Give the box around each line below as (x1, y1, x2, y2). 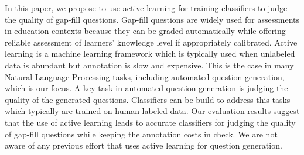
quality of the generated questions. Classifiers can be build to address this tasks (5, 93, 291, 105)
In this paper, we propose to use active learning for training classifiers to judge (5, 2, 288, 13)
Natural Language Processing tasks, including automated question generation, (5, 70, 285, 82)
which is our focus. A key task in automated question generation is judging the (5, 82, 288, 94)
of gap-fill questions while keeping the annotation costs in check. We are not (5, 128, 278, 140)
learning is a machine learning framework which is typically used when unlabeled (5, 47, 295, 60)
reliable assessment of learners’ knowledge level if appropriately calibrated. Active (5, 36, 298, 48)
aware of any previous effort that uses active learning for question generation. (5, 139, 282, 151)
